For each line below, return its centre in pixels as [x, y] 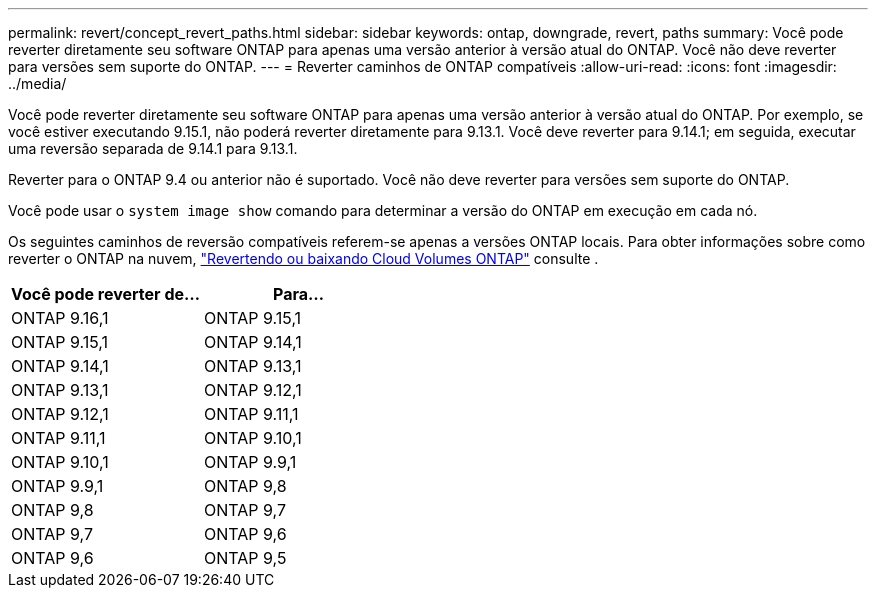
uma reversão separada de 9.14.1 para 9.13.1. [153, 148]
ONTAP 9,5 [245, 558]
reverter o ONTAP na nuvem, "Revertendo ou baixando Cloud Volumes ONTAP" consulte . [303, 258]
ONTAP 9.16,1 [60, 318]
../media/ [37, 83]
